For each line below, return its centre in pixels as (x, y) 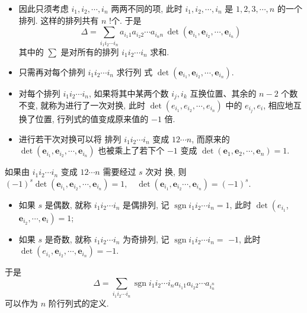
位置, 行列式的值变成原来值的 (92, 119)
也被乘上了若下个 (131, 150)
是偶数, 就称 (68, 204)
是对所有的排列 (90, 51)
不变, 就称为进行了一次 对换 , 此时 (82, 105)
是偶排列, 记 (146, 204)
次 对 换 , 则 (166, 172)
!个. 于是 (125, 20)
